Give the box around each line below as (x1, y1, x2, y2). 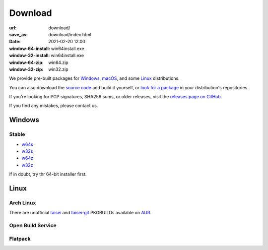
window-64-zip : (9, 60, 44, 65)
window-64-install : (9, 45, 51, 52)
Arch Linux (9, 199, 36, 206)
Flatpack (9, 235, 31, 242)
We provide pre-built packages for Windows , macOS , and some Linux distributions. (9, 75, 180, 81)
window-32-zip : (9, 66, 44, 72)
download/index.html (48, 31, 92, 37)
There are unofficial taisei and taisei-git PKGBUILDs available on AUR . (9, 210, 152, 216)
